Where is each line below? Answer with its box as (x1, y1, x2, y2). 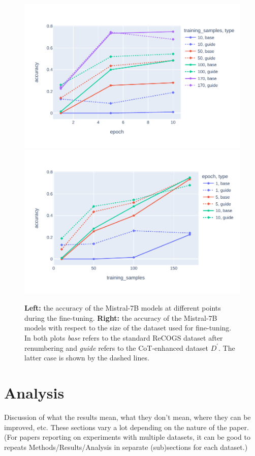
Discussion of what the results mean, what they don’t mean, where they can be (4, 411, 251, 422)
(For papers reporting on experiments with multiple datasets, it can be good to (4, 432, 250, 442)
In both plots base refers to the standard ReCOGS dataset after (24, 332, 223, 343)
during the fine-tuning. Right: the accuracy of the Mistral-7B (24, 312, 217, 323)
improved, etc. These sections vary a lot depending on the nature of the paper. (4, 421, 249, 432)
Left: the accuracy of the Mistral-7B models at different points (24, 302, 221, 313)
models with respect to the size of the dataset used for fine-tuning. (24, 322, 232, 333)
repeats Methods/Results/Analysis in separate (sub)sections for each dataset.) (4, 441, 248, 452)
